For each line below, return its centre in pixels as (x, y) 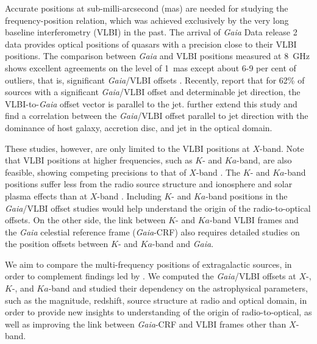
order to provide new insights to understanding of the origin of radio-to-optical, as (158, 312)
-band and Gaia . (183, 244)
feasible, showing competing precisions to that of (96, 172)
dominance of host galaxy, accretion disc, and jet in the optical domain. (139, 127)
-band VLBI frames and (254, 220)
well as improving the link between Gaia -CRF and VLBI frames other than (146, 324)
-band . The (218, 172)
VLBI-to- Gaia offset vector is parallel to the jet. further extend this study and (151, 103)
